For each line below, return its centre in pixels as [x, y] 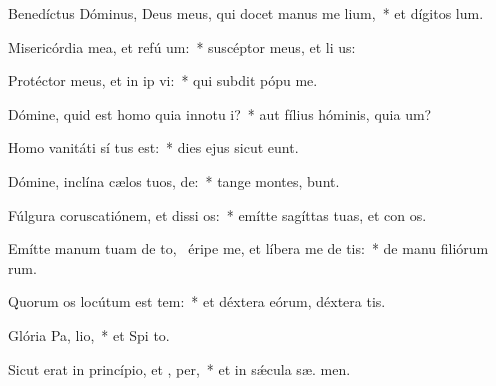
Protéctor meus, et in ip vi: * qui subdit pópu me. [163, 80]
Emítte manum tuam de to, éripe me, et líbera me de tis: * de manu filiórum [248, 248]
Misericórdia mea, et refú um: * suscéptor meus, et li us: [182, 46]
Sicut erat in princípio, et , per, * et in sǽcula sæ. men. [179, 368]
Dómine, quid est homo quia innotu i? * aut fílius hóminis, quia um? [220, 113]
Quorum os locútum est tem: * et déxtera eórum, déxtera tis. [197, 301]
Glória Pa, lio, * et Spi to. [89, 334]
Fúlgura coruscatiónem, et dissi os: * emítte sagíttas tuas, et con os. [217, 214]
